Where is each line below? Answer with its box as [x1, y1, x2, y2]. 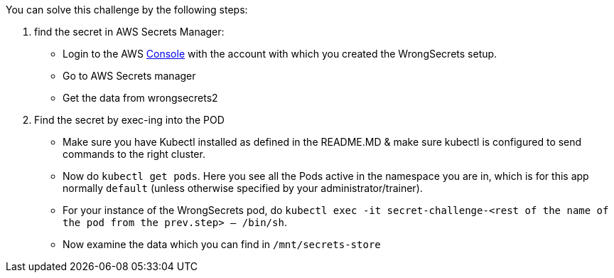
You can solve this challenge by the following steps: [6, 4, 248, 16]
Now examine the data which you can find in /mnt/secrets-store [63, 238, 381, 250]
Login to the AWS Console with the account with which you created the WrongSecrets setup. [63, 48, 497, 60]
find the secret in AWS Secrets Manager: [34, 26, 225, 38]
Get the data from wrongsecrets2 [63, 92, 218, 104]
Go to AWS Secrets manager [63, 70, 196, 82]
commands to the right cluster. [63, 148, 205, 160]
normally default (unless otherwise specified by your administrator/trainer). [63, 182, 423, 194]
